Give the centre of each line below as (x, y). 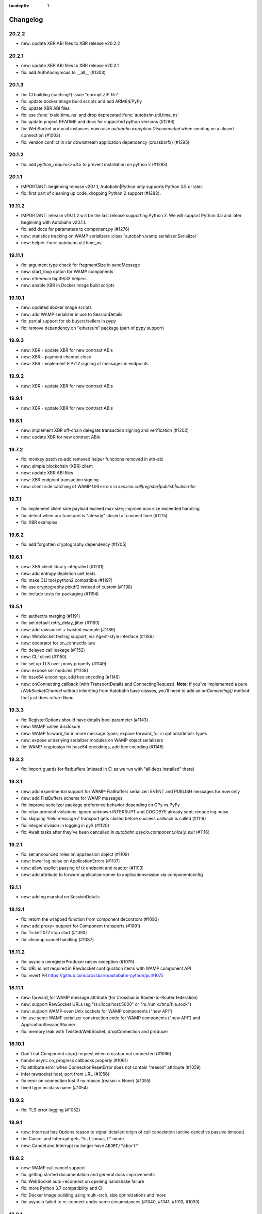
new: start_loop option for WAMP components (67, 271)
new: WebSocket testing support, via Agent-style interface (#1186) (88, 637)
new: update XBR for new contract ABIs (61, 437)
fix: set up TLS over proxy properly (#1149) (64, 663)
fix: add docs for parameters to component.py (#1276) (75, 229)
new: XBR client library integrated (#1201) (62, 567)
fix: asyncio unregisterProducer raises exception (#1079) (78, 961)
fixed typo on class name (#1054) (55, 1087)
